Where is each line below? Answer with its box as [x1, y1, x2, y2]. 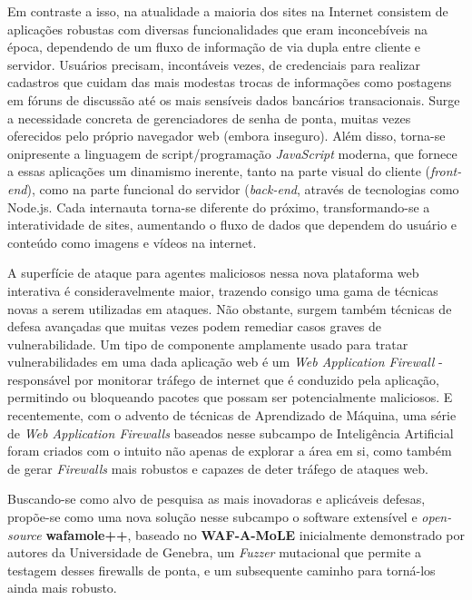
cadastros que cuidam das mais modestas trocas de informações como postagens [7, 73, 452, 92]
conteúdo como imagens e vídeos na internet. [7, 232, 257, 251]
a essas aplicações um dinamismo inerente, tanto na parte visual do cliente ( [7, 162, 430, 181]
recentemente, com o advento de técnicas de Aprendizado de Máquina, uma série [7, 406, 457, 425]
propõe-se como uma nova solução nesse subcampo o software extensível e [7, 507, 418, 526]
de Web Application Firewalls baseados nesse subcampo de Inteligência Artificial [7, 423, 454, 442]
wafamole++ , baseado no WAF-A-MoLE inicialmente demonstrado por [45, 525, 465, 544]
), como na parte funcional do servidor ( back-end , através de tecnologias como [26, 179, 459, 198]
